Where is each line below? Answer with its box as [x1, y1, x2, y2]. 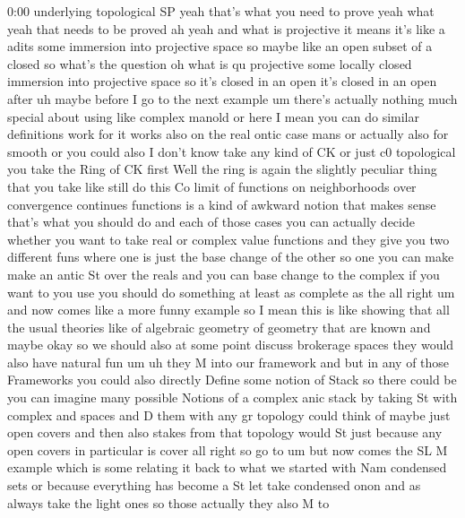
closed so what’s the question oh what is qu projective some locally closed [7, 54, 412, 73]
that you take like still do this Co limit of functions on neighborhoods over [7, 177, 417, 195]
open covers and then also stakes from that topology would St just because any [7, 423, 443, 442]
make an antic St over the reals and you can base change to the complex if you [7, 264, 440, 283]
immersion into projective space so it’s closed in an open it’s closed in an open [7, 72, 437, 91]
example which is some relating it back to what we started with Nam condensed [7, 458, 447, 477]
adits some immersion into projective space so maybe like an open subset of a [7, 37, 433, 56]
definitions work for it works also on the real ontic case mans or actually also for [7, 125, 449, 143]
